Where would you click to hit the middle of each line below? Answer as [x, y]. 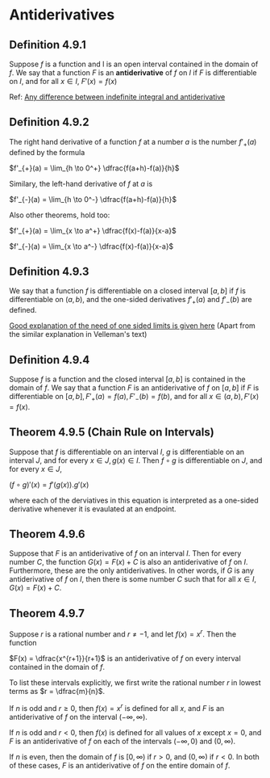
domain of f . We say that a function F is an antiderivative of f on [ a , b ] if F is [134, 388]
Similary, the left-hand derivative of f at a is [81, 183]
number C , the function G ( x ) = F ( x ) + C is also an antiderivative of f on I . [129, 562]
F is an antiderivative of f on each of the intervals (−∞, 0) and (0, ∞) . [123, 741]
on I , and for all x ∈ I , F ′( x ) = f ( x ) [63, 81]
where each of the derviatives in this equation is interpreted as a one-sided [134, 500]
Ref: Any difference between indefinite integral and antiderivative [117, 97]
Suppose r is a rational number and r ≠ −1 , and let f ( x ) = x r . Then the [123, 633]
